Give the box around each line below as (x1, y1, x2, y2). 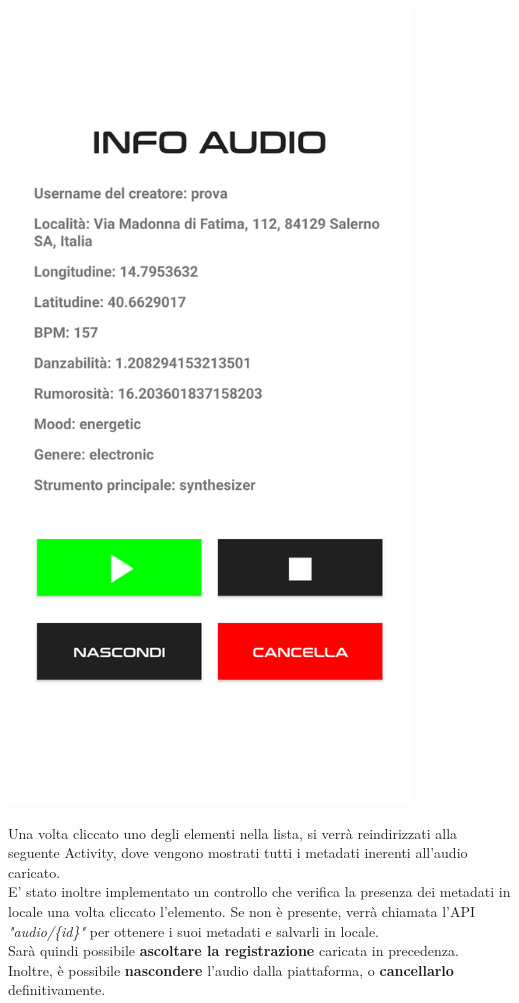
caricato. (8, 861, 61, 882)
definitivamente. (8, 979, 106, 1000)
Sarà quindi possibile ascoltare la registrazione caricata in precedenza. (8, 940, 459, 961)
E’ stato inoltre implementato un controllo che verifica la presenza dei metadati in (8, 881, 511, 902)
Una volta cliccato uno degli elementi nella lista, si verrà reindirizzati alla (8, 822, 458, 843)
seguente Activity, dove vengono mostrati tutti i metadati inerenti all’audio (8, 842, 468, 863)
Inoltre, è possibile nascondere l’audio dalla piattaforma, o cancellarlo (8, 959, 454, 980)
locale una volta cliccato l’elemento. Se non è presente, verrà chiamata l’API (8, 901, 476, 921)
